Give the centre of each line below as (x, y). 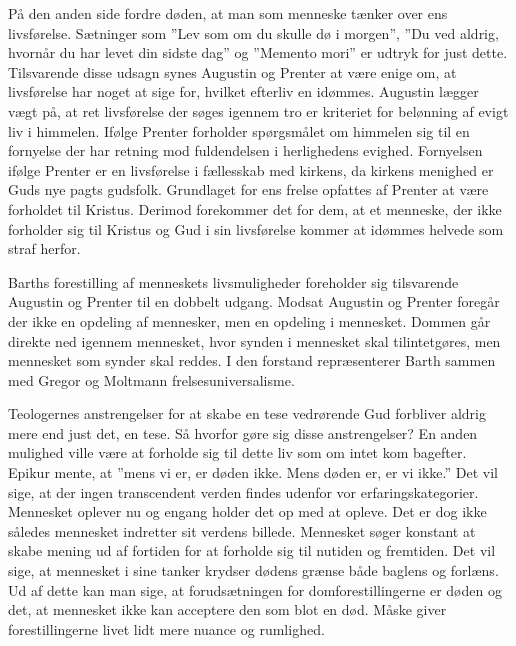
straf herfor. (44, 248)
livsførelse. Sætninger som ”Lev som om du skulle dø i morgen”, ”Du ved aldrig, (253, 32)
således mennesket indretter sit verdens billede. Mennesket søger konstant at (242, 530)
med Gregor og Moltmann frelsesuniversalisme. (151, 379)
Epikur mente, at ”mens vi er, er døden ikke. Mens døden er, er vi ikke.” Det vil (253, 472)
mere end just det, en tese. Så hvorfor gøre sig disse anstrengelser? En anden (243, 432)
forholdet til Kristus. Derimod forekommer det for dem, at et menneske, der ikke (255, 208)
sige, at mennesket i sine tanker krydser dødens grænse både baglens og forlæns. (253, 570)
